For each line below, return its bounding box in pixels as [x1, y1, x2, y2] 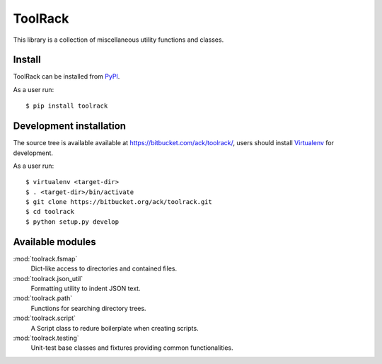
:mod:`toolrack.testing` [13, 334, 79, 342]
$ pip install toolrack [25, 102, 108, 110]
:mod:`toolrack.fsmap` [13, 254, 78, 263]
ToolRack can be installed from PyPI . [13, 72, 120, 81]
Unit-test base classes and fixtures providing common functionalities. [30, 343, 233, 352]
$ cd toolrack [25, 207, 74, 216]
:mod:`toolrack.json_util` [13, 274, 83, 283]
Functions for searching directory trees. [30, 304, 146, 312]
